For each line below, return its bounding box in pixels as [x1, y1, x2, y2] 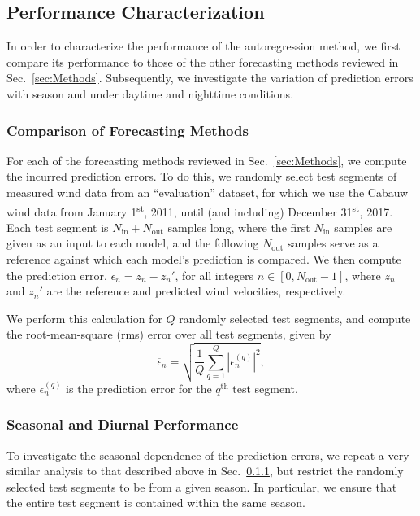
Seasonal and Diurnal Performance [6, 414, 239, 435]
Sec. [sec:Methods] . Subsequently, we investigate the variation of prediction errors [6, 69, 414, 86]
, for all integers [175, 266, 253, 283]
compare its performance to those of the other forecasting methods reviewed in [6, 53, 399, 70]
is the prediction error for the [66, 379, 212, 396]
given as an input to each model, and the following [6, 234, 259, 251]
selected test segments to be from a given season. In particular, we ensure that [6, 478, 397, 495]
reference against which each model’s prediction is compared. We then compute [6, 251, 401, 268]
